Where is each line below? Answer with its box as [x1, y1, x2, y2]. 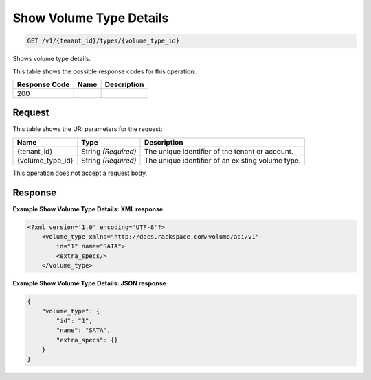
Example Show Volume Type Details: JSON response [12, 279, 166, 287]
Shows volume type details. [12, 55, 91, 63]
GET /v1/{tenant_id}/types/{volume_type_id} [27, 37, 180, 45]
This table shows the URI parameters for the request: [12, 125, 163, 133]
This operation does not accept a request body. [12, 169, 148, 177]
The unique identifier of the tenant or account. [144, 146, 293, 156]
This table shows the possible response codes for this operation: [12, 67, 196, 75]
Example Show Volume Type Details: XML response [12, 204, 164, 213]
